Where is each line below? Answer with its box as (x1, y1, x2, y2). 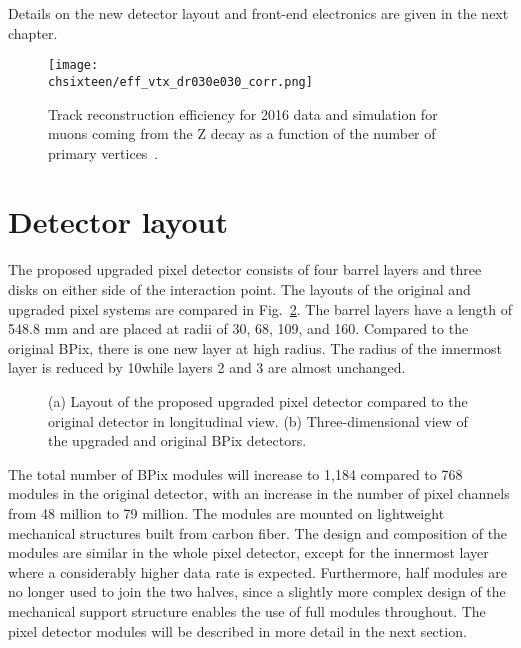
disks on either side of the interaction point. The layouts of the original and (8, 279, 471, 299)
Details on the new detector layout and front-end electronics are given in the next (8, 3, 509, 23)
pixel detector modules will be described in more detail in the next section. (8, 620, 467, 641)
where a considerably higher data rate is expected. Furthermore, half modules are (8, 561, 507, 582)
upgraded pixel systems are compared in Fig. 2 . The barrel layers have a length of (8, 298, 512, 319)
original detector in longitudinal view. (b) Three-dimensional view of (48, 410, 468, 431)
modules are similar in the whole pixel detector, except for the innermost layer (8, 542, 489, 563)
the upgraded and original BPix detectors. (48, 430, 307, 451)
